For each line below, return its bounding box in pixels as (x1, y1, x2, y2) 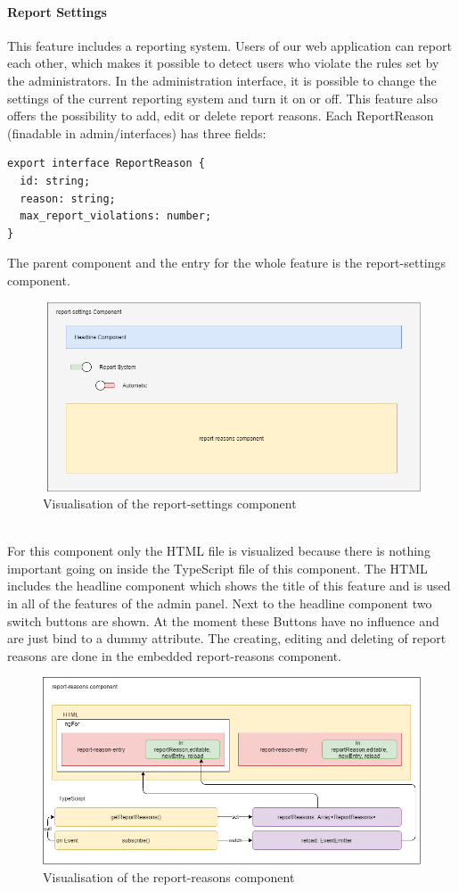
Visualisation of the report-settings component (43, 494, 297, 513)
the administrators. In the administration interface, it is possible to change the (7, 70, 437, 89)
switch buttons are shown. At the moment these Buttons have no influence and (7, 611, 439, 630)
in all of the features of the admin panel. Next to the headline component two (7, 594, 432, 613)
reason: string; (20, 192, 116, 205)
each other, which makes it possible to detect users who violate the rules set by (7, 54, 439, 72)
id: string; (20, 174, 91, 187)
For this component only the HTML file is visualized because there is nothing (7, 541, 430, 560)
